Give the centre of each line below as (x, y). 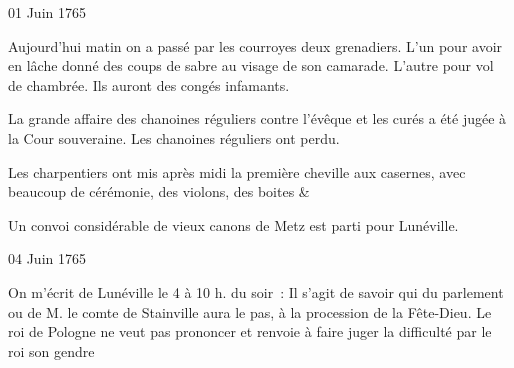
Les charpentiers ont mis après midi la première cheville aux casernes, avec (237, 171)
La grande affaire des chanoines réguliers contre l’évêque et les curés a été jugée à (257, 118)
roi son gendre (51, 350)
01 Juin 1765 (47, 12)
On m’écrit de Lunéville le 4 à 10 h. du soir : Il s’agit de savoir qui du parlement (256, 291)
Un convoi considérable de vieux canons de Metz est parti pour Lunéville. (233, 224)
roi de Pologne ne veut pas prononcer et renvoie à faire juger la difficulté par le (250, 331)
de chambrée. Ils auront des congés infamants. (149, 84)
